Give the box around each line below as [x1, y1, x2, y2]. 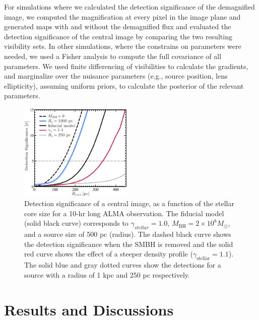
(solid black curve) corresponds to [24, 218, 128, 228]
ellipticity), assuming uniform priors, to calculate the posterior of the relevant [4, 80, 244, 91]
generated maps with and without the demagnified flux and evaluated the [4, 21, 231, 32]
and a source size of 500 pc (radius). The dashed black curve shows [24, 229, 231, 239]
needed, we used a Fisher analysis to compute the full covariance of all [4, 50, 222, 61]
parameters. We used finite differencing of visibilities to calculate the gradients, [4, 60, 248, 71]
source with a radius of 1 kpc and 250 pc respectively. [24, 269, 190, 280]
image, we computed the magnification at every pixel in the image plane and [4, 11, 241, 22]
